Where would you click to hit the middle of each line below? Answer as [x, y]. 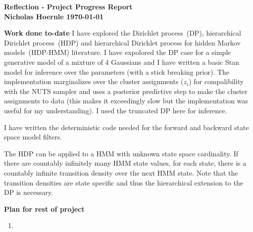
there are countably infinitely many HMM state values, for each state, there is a [125, 163]
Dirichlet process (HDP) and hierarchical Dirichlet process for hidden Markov [122, 42]
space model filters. [33, 137]
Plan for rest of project [44, 209]
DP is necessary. [29, 192]
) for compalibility [216, 81]
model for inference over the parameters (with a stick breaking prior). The [117, 71]
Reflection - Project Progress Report [68, 6]
